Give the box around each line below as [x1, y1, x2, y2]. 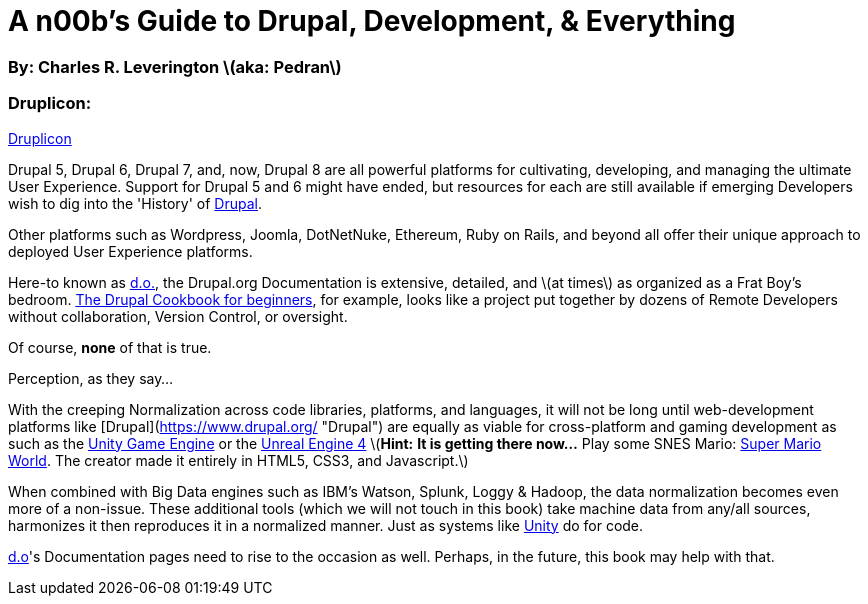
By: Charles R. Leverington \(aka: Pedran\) [8, 56, 342, 77]
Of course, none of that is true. [8, 338, 212, 356]
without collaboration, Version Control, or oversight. [8, 307, 348, 325]
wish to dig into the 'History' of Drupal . [8, 194, 263, 212]
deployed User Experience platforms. [8, 242, 253, 260]
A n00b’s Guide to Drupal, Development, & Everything [8, 4, 736, 38]
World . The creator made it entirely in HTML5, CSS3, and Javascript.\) [8, 451, 469, 469]
